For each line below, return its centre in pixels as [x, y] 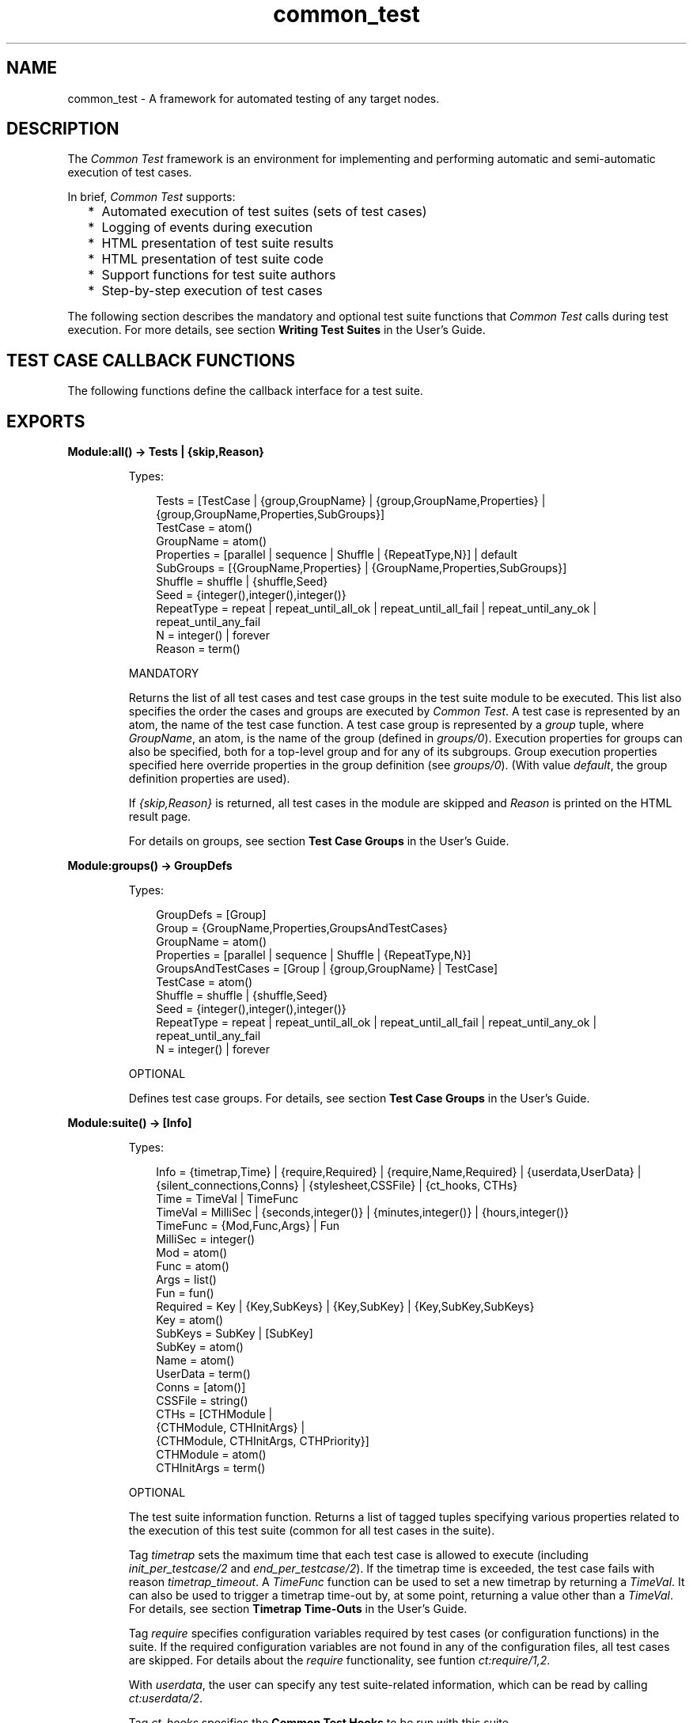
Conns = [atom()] [201, 1387]
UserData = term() [203, 1374]
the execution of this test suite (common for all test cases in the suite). [312, 1531]
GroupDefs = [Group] [211, 915]
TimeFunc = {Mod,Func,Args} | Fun [248, 1226]
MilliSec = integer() [206, 1239]
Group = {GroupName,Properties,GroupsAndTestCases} [302, 928]
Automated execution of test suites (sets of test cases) [264, 212]
